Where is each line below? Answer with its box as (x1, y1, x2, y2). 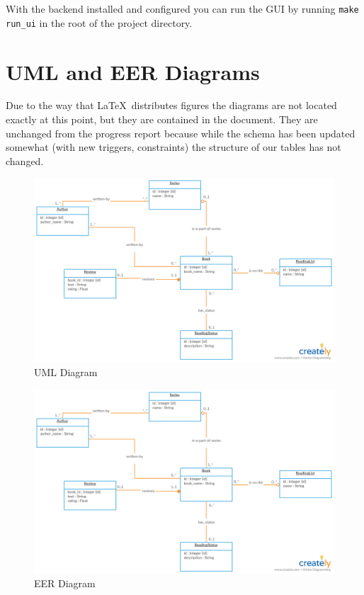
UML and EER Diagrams (6, 57, 260, 86)
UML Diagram (34, 365, 98, 380)
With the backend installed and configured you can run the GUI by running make (6, 1, 359, 16)
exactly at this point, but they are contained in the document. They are (6, 112, 318, 127)
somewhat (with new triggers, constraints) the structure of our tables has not (6, 140, 341, 154)
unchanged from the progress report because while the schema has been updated (6, 125, 356, 140)
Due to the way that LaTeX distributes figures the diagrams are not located (6, 98, 337, 113)
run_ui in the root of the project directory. (6, 15, 193, 30)
